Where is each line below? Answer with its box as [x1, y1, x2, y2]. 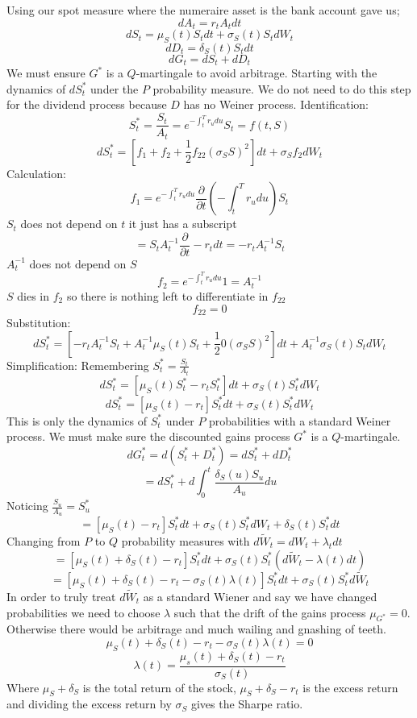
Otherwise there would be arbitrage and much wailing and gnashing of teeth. [6, 620, 386, 637]
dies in [17, 287, 50, 304]
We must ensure [6, 64, 85, 81]
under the [90, 80, 139, 97]
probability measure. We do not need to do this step [152, 80, 411, 97]
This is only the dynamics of [6, 412, 148, 429]
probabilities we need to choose [6, 604, 161, 620]
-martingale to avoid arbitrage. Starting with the [136, 64, 377, 81]
